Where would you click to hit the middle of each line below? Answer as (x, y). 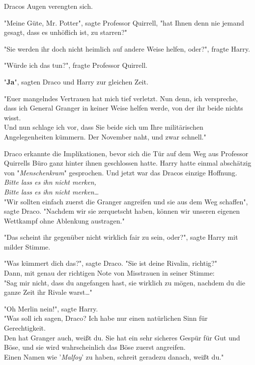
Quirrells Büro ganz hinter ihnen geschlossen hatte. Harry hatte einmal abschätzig (128, 163)
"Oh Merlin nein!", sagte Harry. (51, 308)
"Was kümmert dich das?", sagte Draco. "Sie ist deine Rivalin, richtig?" (111, 263)
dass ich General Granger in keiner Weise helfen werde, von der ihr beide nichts (124, 108)
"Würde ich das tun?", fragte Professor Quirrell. (76, 65)
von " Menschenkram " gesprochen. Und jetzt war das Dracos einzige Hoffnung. (121, 172)
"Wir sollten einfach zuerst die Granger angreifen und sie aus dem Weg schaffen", (126, 201)
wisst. (13, 117)
